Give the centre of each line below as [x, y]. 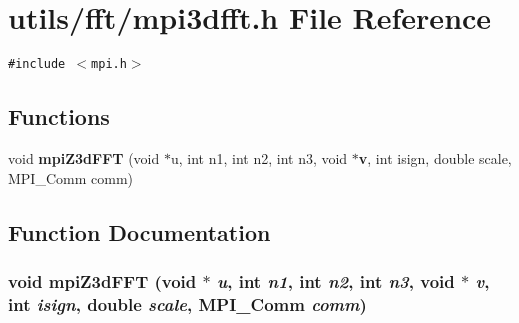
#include [37, 64]
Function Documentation [139, 231]
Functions [59, 116]
